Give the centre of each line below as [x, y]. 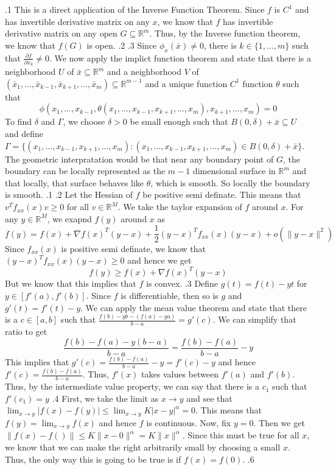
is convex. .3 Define [182, 283]
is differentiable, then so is [170, 295]
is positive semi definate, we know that [134, 248]
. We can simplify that [254, 319]
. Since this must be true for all [241, 435]
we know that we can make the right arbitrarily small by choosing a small [143, 447]
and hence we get [159, 260]
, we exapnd [69, 218]
